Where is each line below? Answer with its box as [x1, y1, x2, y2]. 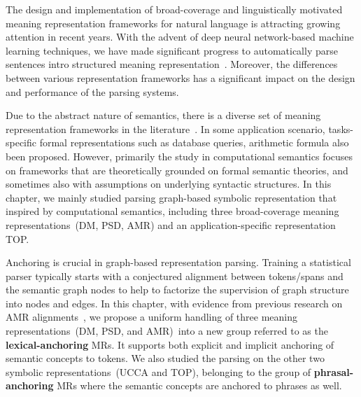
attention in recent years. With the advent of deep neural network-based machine [6, 29, 354, 44]
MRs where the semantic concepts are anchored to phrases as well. [57, 378, 342, 393]
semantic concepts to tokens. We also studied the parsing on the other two [6, 351, 325, 365]
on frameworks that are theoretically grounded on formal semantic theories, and [6, 162, 348, 177]
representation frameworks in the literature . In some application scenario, [6, 121, 325, 136]
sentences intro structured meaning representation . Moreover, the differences [6, 57, 338, 71]
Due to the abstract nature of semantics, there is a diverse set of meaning [6, 108, 321, 123]
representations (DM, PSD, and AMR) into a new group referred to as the [6, 323, 328, 338]
